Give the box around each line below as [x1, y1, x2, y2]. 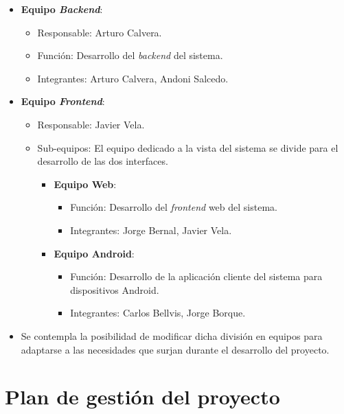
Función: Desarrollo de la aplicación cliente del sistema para [70, 269, 323, 284]
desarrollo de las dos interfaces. [37, 154, 168, 168]
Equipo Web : [54, 176, 117, 191]
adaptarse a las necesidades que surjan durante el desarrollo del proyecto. [21, 342, 330, 356]
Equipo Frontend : [21, 94, 105, 108]
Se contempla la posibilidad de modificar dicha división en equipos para [21, 328, 323, 343]
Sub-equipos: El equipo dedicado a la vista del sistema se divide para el [37, 140, 339, 154]
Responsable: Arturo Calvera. [37, 25, 162, 39]
